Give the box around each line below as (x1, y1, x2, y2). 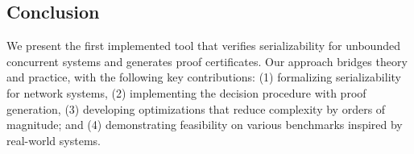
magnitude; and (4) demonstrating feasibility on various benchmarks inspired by (6, 116, 403, 133)
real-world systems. (6, 131, 101, 148)
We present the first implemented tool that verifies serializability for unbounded (6, 37, 400, 54)
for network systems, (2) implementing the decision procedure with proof (6, 84, 366, 101)
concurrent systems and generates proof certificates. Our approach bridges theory (6, 52, 408, 69)
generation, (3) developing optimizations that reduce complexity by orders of (6, 100, 386, 117)
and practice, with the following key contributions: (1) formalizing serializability (6, 69, 401, 85)
